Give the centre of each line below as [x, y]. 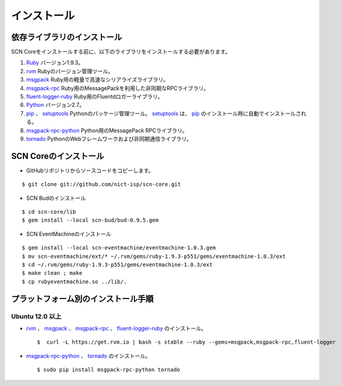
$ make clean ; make [52, 273]
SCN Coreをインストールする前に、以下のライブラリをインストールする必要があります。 [121, 52]
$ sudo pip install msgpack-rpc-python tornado [109, 370]
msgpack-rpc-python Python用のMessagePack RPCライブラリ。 [107, 130]
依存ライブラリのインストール [67, 37]
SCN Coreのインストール [58, 156]
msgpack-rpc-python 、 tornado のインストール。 [88, 356]
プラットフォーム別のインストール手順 [82, 299]
